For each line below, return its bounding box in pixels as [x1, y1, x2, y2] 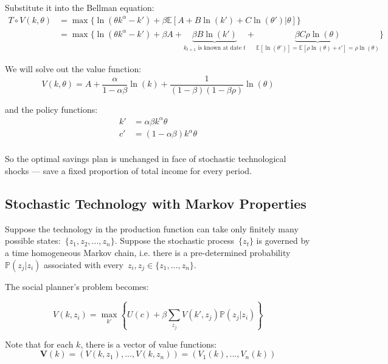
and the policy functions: [5, 103, 98, 115]
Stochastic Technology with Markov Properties [5, 194, 307, 213]
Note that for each [5, 337, 74, 350]
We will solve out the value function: [5, 62, 142, 75]
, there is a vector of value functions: [80, 337, 217, 350]
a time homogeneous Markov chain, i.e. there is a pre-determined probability [5, 246, 291, 259]
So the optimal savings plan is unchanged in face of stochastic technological [5, 152, 286, 165]
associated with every [44, 258, 123, 271]
